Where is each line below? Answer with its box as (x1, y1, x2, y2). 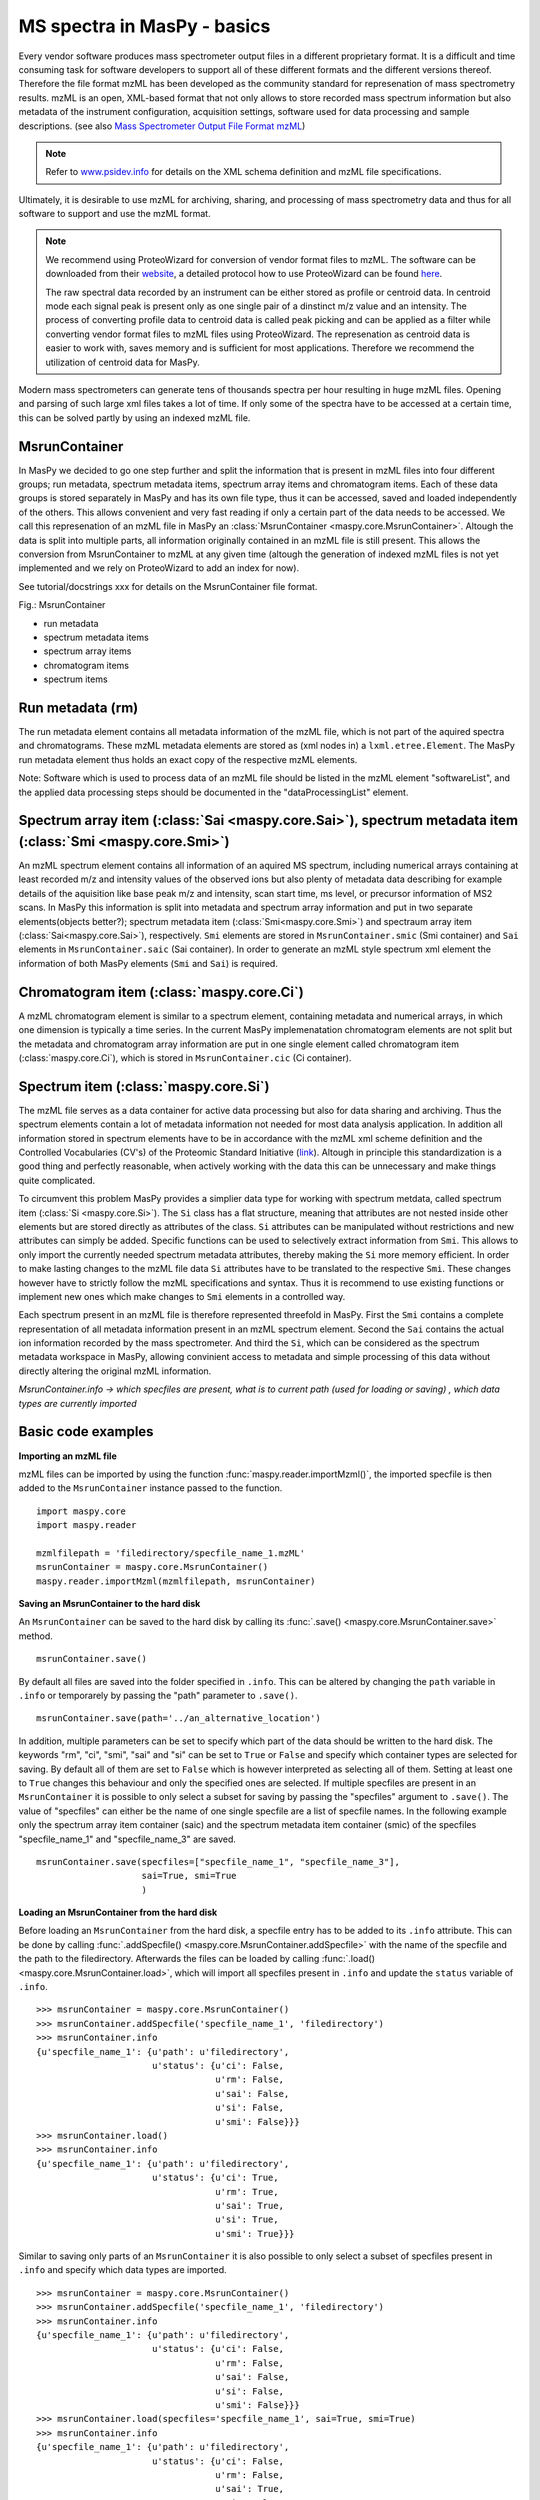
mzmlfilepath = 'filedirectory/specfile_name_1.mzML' (36, 1547, 305, 1559)
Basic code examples (18, 1423, 154, 1440)
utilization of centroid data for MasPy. (45, 356, 200, 368)
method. (18, 1630, 54, 1642)
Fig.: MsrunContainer (18, 599, 106, 611)
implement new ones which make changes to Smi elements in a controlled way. (18, 1290, 346, 1302)
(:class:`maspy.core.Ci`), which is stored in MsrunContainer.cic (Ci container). (18, 1051, 352, 1064)
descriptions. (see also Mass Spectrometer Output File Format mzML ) (18, 120, 306, 132)
